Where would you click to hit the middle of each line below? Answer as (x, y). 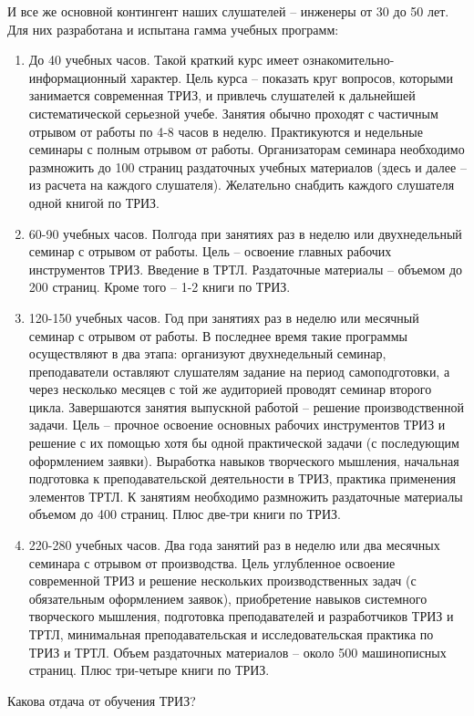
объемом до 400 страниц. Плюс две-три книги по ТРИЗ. (185, 514)
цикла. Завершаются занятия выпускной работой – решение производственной (247, 406)
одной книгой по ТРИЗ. (94, 202)
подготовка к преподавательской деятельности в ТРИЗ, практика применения (242, 478)
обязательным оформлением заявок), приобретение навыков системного (228, 598)
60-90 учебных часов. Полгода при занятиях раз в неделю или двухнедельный (245, 233)
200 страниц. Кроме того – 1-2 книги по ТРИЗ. (160, 287)
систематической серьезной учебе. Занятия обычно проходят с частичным (233, 113)
